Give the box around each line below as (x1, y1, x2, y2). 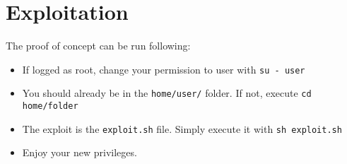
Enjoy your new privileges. (22, 145, 137, 160)
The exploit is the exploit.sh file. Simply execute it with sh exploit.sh (22, 121, 342, 136)
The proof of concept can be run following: (6, 38, 191, 53)
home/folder (22, 101, 78, 112)
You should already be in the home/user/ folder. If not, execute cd (22, 86, 312, 100)
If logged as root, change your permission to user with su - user (22, 61, 305, 76)
